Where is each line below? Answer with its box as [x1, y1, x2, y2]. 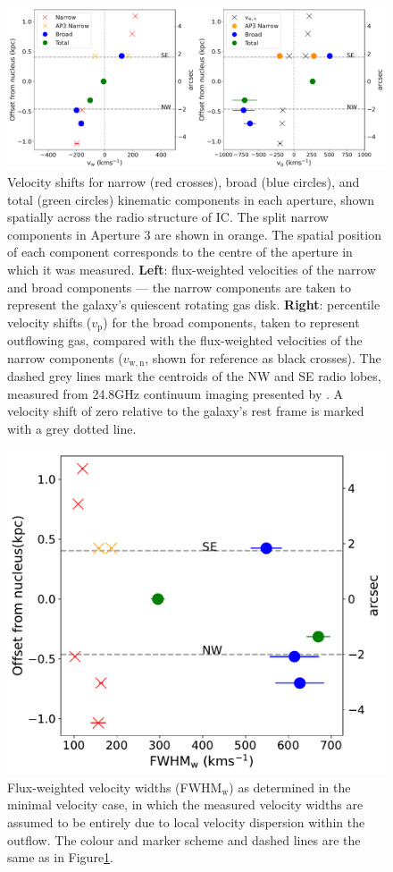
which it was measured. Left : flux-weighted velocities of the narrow [7, 259, 376, 278]
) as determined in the [229, 777, 351, 796]
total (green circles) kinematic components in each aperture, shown [7, 190, 375, 208]
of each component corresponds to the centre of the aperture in [7, 242, 353, 261]
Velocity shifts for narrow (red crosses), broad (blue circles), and [7, 172, 360, 190]
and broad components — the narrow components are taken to [7, 277, 351, 296]
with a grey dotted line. [7, 419, 137, 437]
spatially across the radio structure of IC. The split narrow [7, 207, 329, 226]
